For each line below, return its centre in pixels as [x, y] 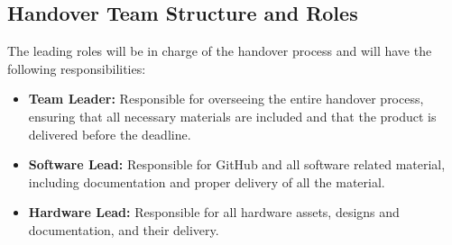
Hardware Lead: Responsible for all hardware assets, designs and [214, 212]
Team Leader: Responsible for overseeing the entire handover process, [226, 99]
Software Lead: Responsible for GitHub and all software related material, [237, 164]
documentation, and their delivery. [124, 229]
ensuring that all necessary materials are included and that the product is [232, 116]
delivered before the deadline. [110, 134]
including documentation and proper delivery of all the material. [207, 181]
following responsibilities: [77, 68]
